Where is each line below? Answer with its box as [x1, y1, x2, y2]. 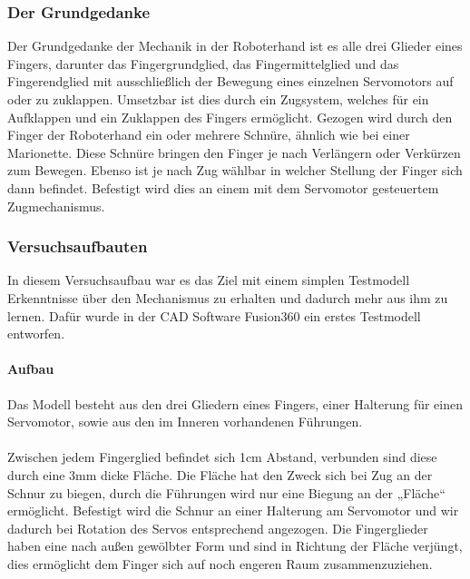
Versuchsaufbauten [7, 235, 148, 258]
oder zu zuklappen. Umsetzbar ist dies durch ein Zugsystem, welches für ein [7, 90, 429, 108]
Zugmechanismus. [7, 196, 105, 215]
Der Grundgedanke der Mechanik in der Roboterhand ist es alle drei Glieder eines [7, 36, 463, 55]
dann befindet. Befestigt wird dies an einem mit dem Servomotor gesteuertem [7, 178, 439, 197]
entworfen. [7, 324, 65, 343]
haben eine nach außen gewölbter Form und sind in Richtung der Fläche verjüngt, [7, 536, 463, 555]
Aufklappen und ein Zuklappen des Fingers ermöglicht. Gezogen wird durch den [7, 107, 453, 126]
